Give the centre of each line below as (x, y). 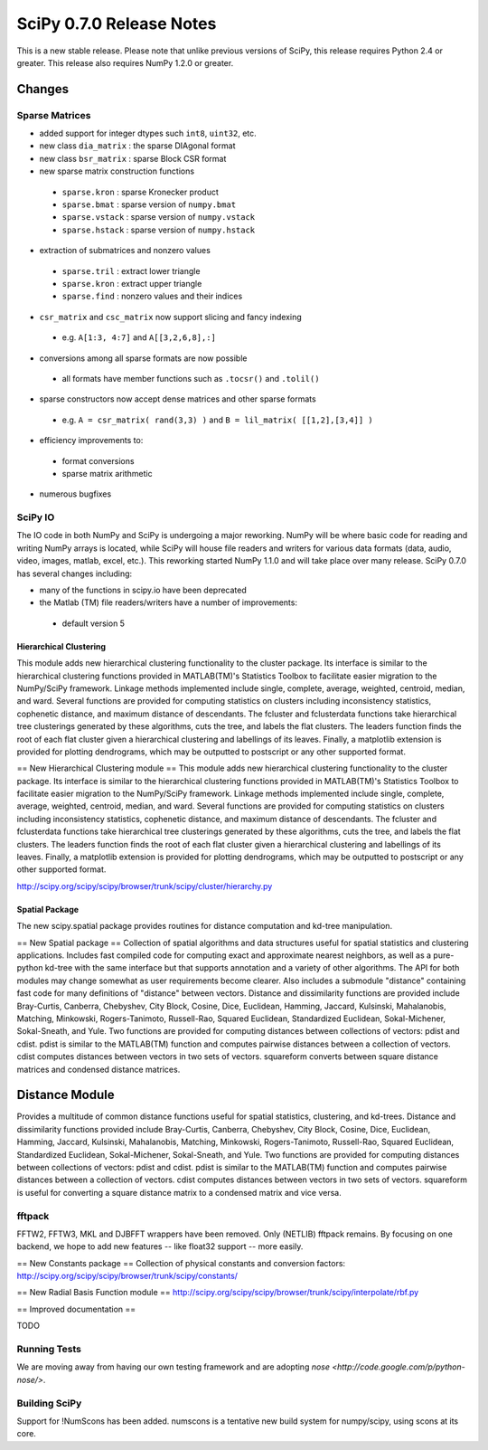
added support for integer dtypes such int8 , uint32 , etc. (148, 133)
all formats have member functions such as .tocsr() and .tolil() (191, 378)
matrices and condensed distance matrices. (99, 1069)
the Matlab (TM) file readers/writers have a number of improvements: (169, 602)
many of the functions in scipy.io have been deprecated (143, 590)
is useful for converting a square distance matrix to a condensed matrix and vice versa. (179, 1192)
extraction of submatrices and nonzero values (125, 251)
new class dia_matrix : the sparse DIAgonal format (137, 146)
